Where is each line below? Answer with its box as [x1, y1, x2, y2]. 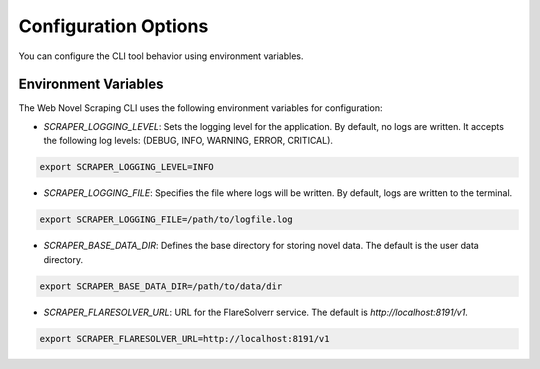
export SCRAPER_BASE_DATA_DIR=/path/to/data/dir [39, 280, 283, 292]
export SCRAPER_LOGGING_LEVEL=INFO [39, 161, 214, 173]
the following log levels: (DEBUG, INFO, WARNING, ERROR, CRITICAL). [43, 135, 334, 147]
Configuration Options [18, 15, 209, 37]
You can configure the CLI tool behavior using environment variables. [18, 50, 304, 62]
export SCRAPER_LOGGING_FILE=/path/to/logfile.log [39, 214, 294, 225]
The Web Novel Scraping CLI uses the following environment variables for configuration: [18, 102, 383, 114]
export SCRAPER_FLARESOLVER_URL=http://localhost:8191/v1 [39, 333, 330, 344]
